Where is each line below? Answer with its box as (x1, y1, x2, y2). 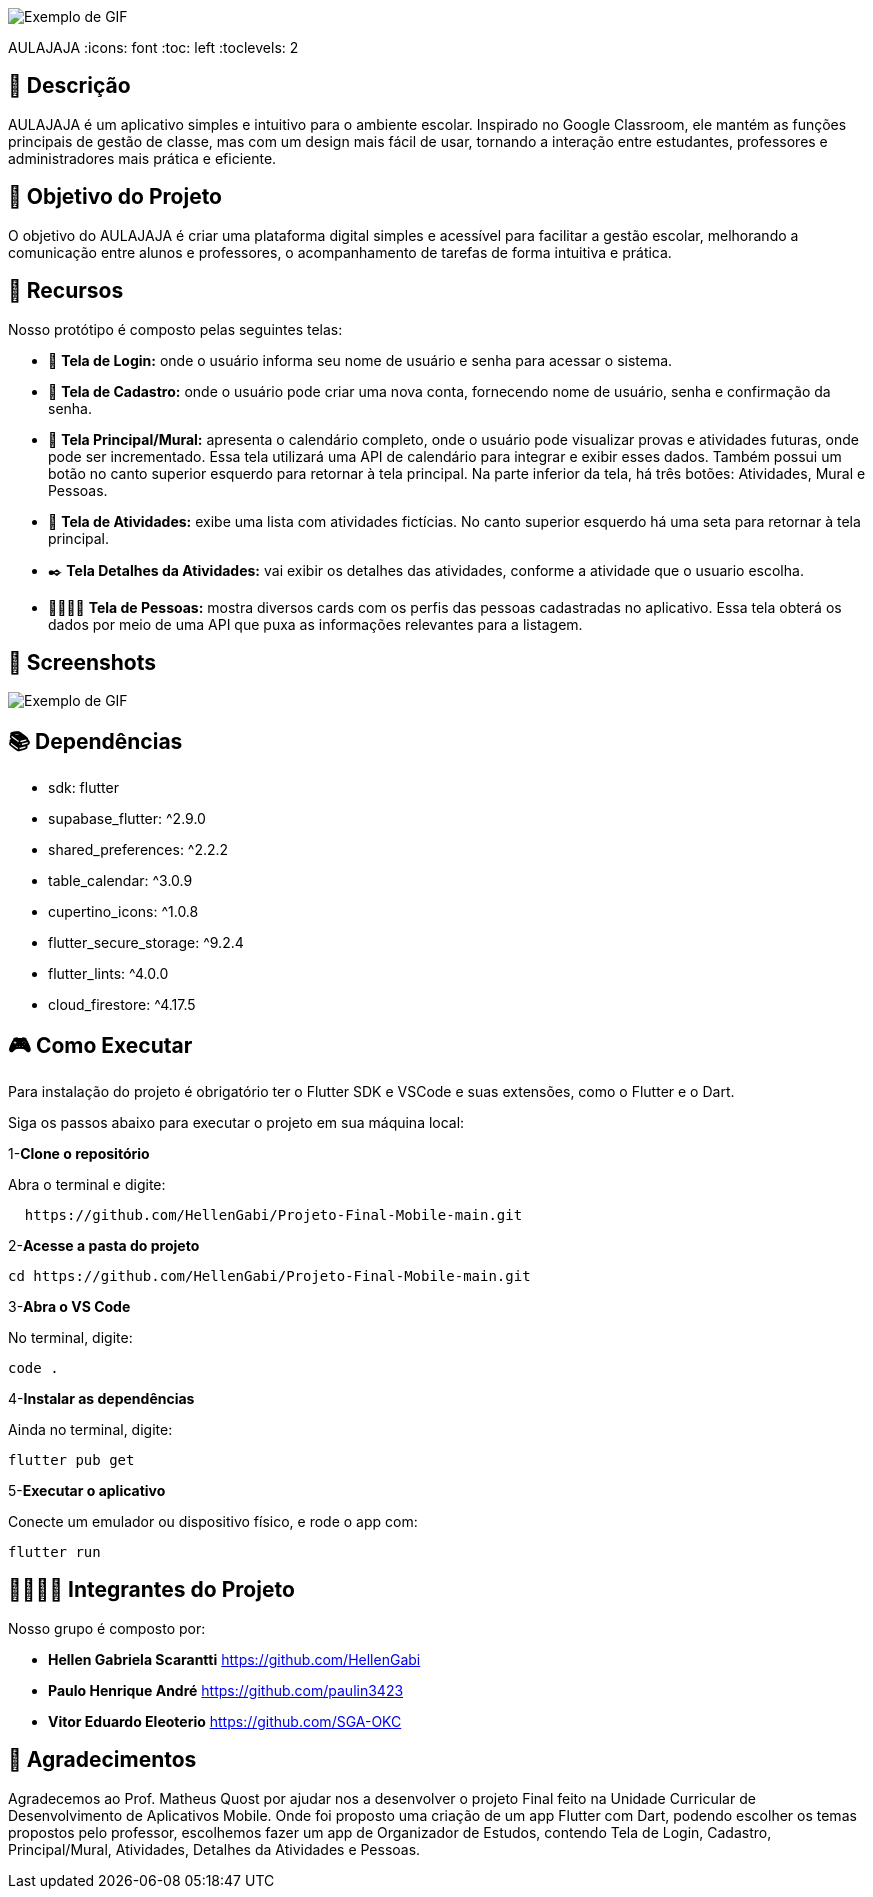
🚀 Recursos (8, 278, 124, 304)
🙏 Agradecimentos (8, 1747, 197, 1773)
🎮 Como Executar (8, 1032, 193, 1058)
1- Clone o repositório (8, 1145, 150, 1163)
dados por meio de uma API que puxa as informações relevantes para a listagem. (48, 615, 583, 633)
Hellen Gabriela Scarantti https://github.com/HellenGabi (48, 1650, 421, 1668)
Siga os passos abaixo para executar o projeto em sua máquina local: (8, 1114, 465, 1132)
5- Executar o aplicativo (8, 1482, 166, 1500)
